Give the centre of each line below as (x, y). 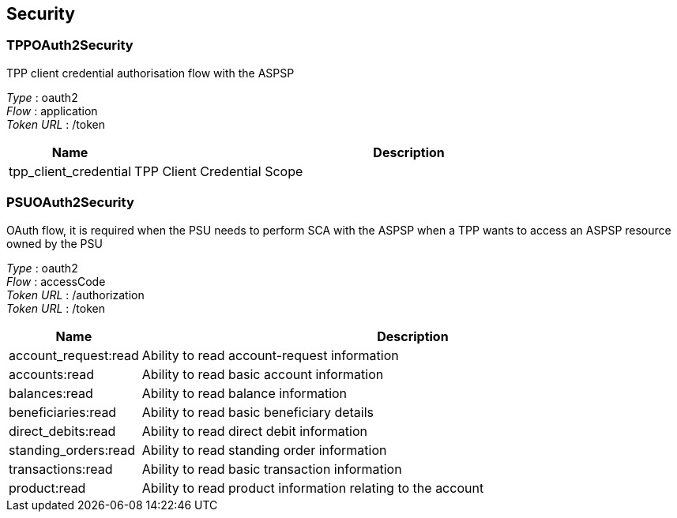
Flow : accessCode (56, 281)
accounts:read (51, 374)
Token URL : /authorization (75, 295)
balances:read (51, 393)
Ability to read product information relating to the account (313, 488)
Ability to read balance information (244, 393)
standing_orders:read (72, 450)
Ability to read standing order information (264, 450)
